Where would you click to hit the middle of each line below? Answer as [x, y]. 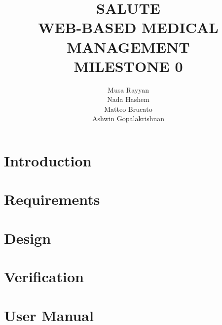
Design [28, 238]
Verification [44, 276]
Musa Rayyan [128, 89]
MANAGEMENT [128, 47]
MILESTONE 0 [128, 66]
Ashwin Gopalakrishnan [128, 118]
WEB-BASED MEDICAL [128, 27]
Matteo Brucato [128, 109]
